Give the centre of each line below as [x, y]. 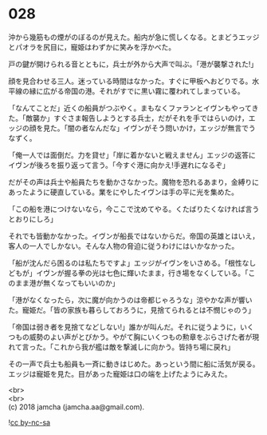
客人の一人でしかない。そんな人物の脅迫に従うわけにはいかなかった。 [124, 245]
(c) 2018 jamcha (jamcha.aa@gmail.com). [77, 407]
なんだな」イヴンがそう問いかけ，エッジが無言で [169, 128]
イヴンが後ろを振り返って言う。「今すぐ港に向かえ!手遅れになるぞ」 [119, 165]
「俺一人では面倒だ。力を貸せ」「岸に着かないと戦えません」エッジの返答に [132, 155]
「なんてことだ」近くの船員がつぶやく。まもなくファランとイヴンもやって [130, 108]
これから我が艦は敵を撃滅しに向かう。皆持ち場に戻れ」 [144, 347]
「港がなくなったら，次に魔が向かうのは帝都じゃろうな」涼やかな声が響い [130, 300]
